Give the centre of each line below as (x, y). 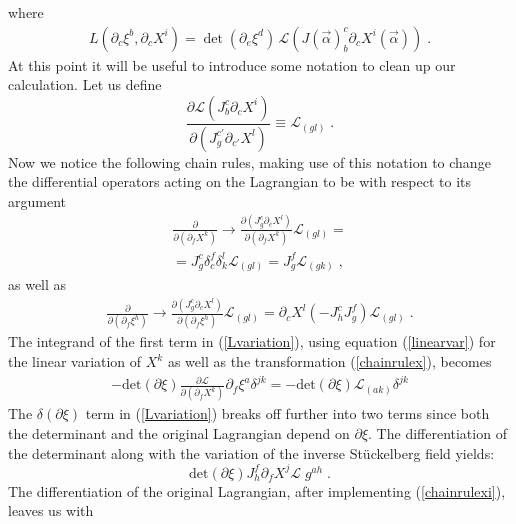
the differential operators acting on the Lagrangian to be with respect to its (240, 181)
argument (37, 200)
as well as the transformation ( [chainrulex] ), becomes (329, 361)
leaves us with (51, 510)
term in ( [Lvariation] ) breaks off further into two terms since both (287, 413)
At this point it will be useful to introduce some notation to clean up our (232, 64)
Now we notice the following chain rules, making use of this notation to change (249, 161)
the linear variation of (75, 361)
